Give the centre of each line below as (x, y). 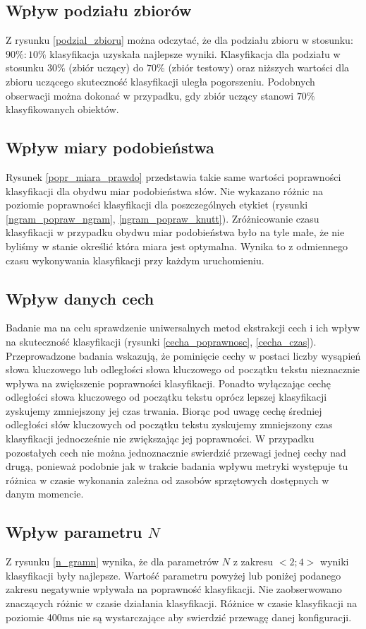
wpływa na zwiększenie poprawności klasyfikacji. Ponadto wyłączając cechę (168, 383)
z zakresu (253, 562)
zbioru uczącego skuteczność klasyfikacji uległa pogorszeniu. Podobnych (160, 81)
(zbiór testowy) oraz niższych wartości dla (259, 67)
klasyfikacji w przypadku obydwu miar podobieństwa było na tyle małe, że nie (175, 232)
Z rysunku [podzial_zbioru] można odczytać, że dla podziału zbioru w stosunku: (179, 40)
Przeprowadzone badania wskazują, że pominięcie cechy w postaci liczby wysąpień (183, 355)
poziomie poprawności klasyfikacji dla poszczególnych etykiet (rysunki (157, 205)
